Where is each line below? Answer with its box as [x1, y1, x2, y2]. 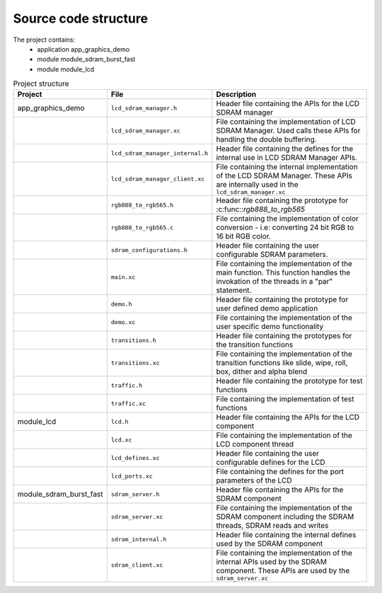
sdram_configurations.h [110, 246, 187, 254]
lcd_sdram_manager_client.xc [110, 175, 205, 183]
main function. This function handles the [216, 267, 351, 277]
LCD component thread [216, 439, 294, 449]
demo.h [110, 300, 132, 308]
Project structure [13, 79, 69, 88]
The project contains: [13, 35, 76, 44]
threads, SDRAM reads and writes [216, 521, 329, 531]
